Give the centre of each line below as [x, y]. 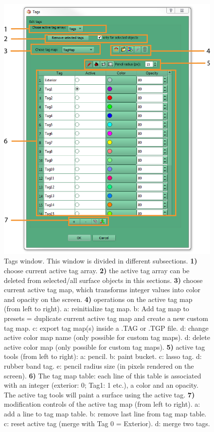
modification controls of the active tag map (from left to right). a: [102, 404]
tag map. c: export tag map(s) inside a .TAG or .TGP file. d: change [106, 328]
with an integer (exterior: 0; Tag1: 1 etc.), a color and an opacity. [101, 385]
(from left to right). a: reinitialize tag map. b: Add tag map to [97, 309]
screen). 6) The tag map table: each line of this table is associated [103, 375]
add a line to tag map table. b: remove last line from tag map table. [105, 413]
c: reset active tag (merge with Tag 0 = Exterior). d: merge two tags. [107, 423]
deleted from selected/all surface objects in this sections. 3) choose [103, 280]
